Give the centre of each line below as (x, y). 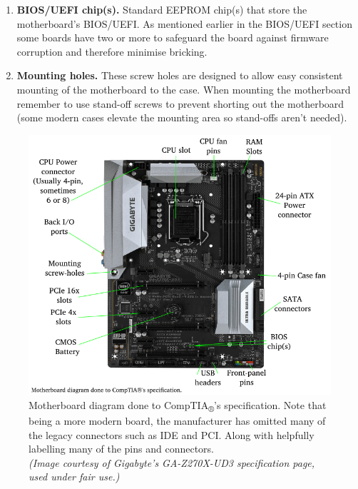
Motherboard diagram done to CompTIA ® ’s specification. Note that (178, 405)
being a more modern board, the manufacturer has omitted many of (177, 421)
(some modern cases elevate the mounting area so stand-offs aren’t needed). (182, 117)
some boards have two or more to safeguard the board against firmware (173, 37)
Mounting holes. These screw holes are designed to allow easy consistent (180, 75)
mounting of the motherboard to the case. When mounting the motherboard (184, 89)
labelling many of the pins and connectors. (121, 449)
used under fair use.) (74, 477)
